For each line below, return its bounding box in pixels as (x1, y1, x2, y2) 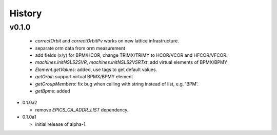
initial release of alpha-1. (35, 121, 87, 127)
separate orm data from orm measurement (35, 45, 126, 51)
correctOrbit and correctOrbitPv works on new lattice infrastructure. (35, 38, 179, 44)
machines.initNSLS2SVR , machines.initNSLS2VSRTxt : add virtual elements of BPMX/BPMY (35, 59, 228, 65)
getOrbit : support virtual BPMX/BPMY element (35, 74, 133, 80)
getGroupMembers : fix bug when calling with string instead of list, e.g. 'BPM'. (35, 81, 199, 87)
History (9, 8, 42, 19)
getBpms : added (35, 87, 70, 94)
